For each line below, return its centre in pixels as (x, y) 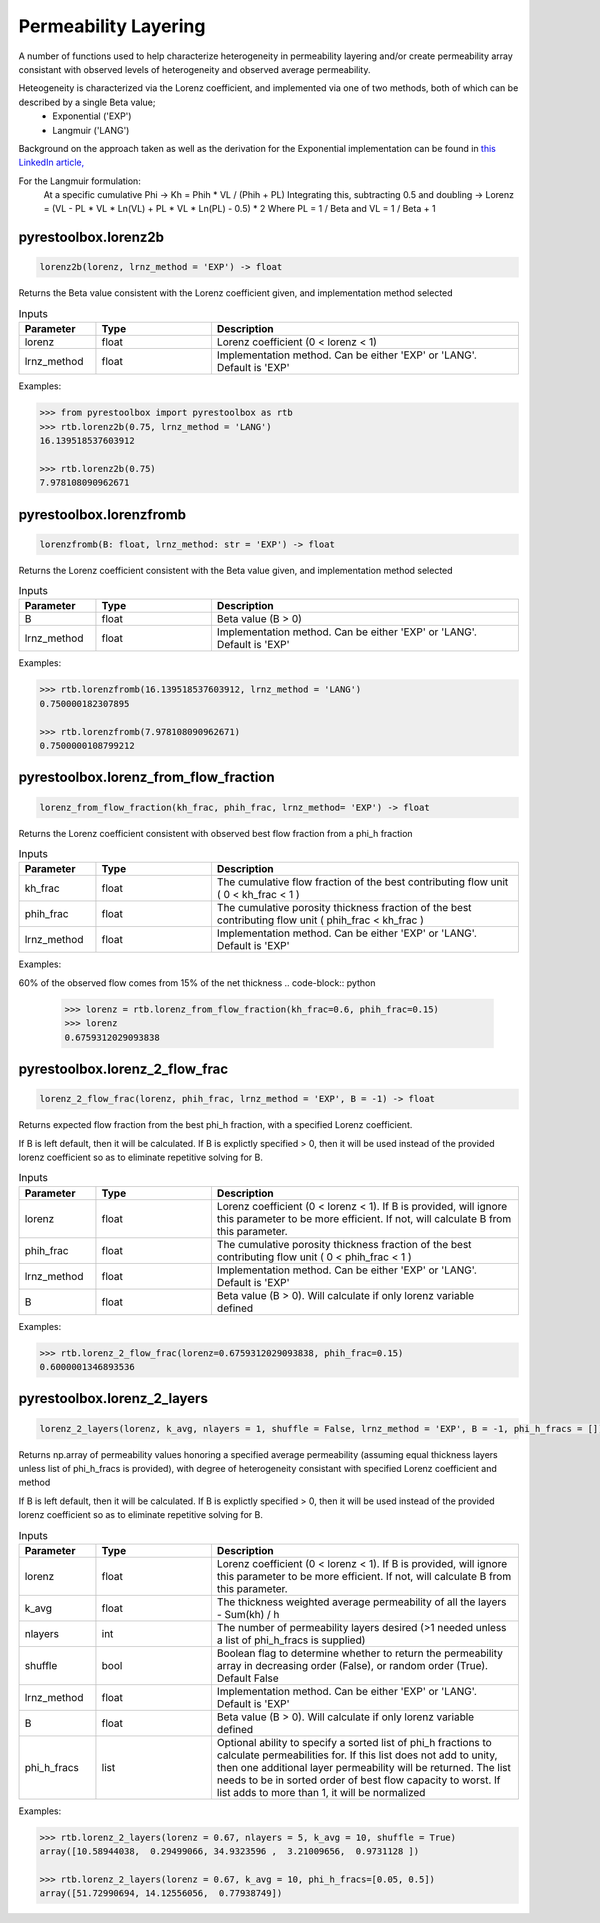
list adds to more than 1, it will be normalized (321, 1792)
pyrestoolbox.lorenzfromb (102, 514)
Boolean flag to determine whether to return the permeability (360, 1653)
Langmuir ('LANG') (91, 130)
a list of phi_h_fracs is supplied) (291, 1640)
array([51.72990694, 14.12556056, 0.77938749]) (161, 1893)
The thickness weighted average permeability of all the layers (361, 1602)
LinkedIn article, (51, 162)
